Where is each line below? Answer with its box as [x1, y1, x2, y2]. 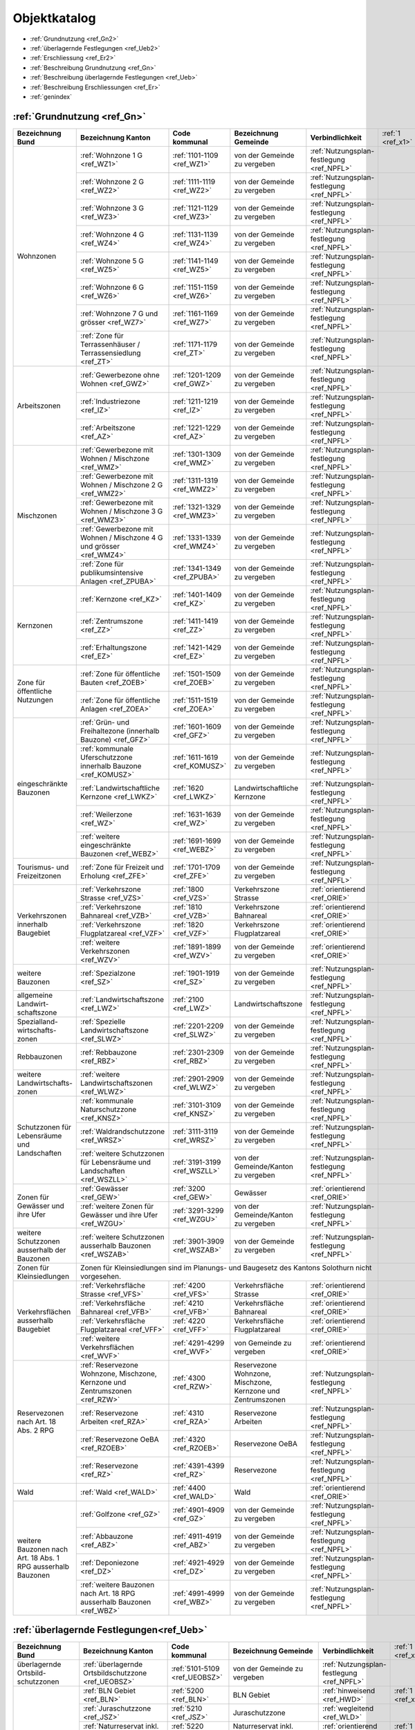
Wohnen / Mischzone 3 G [80, 506, 163, 516]
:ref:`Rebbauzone [80, 1047, 138, 1057]
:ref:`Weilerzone [80, 810, 133, 819]
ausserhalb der [17, 1245, 66, 1255]
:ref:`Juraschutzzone [83, 1704, 151, 1713]
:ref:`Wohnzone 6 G [80, 282, 145, 292]
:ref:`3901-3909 [172, 1236, 225, 1246]
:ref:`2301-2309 [172, 1047, 224, 1057]
